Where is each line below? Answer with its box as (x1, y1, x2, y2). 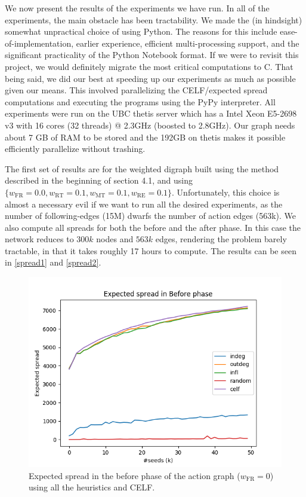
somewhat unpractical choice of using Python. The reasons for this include (5, 25, 277, 38)
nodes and (96, 233, 134, 245)
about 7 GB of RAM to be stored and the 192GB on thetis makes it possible (5, 130, 286, 143)
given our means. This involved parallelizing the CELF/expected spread (5, 84, 268, 96)
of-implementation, (5, 36, 74, 49)
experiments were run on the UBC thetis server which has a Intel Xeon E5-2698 (5, 107, 297, 120)
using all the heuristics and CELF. (29, 481, 155, 493)
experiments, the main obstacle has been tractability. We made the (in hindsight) (5, 13, 302, 26)
